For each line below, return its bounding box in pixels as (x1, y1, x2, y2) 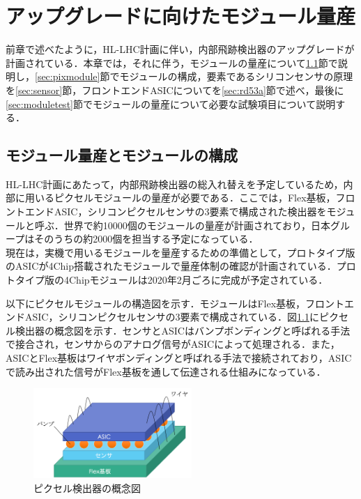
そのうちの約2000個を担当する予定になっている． (34, 231, 259, 246)
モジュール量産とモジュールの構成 (6, 144, 238, 166)
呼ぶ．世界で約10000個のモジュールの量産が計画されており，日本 (34, 217, 330, 232)
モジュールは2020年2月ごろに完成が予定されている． (89, 272, 328, 287)
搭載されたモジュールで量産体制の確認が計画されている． (74, 259, 337, 273)
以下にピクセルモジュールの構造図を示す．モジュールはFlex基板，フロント (6, 295, 345, 310)
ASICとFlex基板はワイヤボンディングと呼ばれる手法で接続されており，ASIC (6, 351, 352, 365)
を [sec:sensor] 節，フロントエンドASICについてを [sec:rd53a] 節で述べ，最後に (6, 82, 344, 97)
